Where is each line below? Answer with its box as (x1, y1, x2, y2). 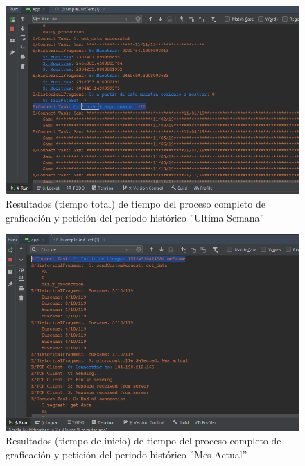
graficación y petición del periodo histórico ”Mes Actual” (6, 447, 247, 461)
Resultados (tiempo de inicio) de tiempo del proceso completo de (6, 433, 281, 448)
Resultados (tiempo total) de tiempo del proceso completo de (6, 196, 265, 210)
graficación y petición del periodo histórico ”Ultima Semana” (6, 210, 265, 224)
